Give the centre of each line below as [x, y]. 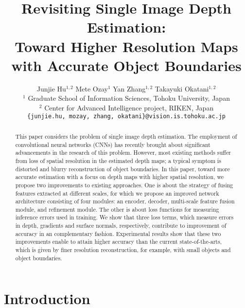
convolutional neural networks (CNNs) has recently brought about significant [113, 144]
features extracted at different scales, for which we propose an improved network [117, 193]
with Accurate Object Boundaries [126, 65]
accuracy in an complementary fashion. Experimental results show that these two [118, 233]
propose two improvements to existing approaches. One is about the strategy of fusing [124, 185]
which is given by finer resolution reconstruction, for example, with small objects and [123, 250]
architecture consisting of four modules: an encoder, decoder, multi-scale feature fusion [125, 201]
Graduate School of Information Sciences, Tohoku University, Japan [129, 98]
